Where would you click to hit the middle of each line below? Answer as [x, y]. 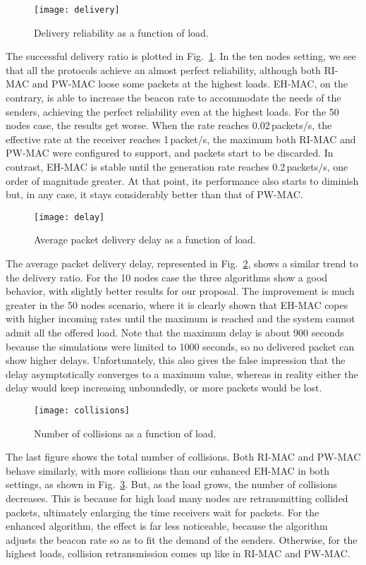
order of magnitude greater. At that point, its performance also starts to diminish [182, 180]
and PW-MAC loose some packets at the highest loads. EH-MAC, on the [190, 84]
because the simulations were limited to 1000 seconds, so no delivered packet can [180, 346]
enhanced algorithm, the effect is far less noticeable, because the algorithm [167, 526]
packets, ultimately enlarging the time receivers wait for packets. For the [163, 512]
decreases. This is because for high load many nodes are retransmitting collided [177, 498]
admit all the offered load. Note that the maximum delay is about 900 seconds [175, 332]
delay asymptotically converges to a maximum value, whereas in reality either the [182, 373]
